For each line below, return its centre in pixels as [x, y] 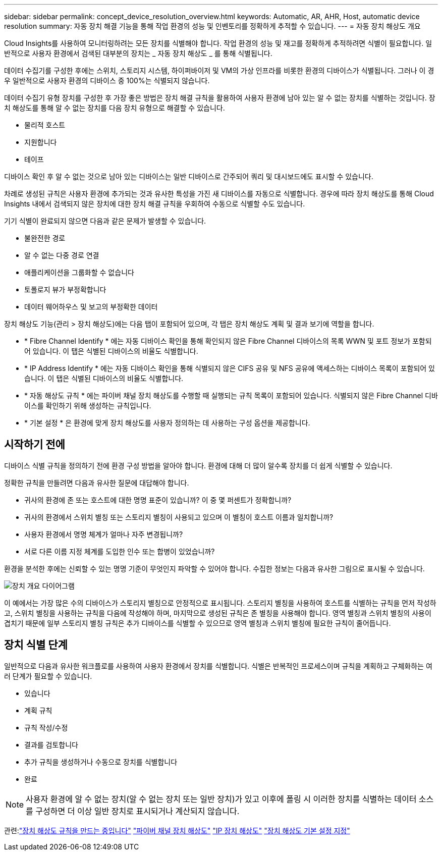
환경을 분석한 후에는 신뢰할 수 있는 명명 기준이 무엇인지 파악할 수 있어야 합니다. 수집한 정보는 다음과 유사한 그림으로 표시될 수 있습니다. [214, 568]
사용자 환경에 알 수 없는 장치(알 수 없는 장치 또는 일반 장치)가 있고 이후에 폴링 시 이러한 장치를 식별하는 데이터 [221, 799]
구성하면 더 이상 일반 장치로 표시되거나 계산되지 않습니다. [137, 811]
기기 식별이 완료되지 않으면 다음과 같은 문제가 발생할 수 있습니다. [105, 221]
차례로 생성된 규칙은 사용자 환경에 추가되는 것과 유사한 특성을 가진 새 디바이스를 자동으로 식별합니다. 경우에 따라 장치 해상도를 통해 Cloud [219, 194]
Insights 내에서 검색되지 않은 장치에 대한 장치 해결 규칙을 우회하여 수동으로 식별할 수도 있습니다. [155, 204]
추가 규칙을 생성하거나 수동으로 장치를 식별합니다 [101, 762]
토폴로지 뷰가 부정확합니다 [65, 289]
